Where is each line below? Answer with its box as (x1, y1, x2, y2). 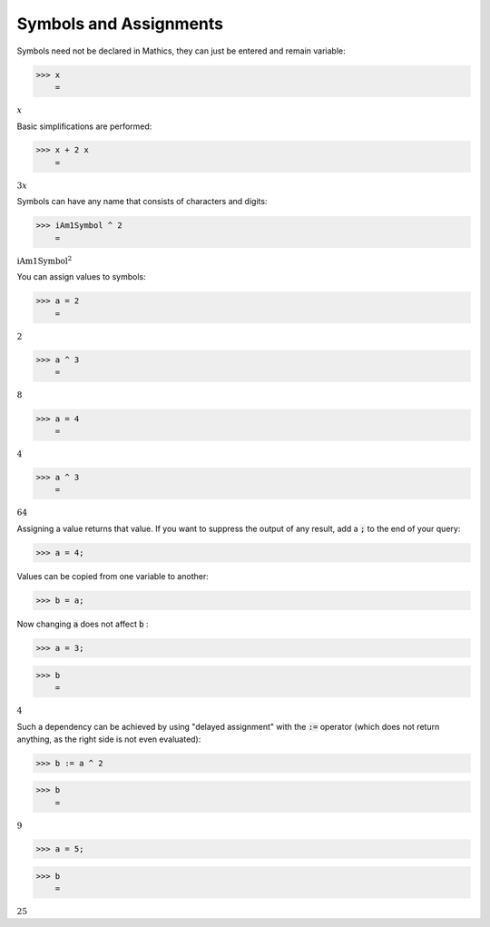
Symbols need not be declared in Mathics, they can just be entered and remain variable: (16, 45, 346, 56)
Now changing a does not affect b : (16, 618, 149, 629)
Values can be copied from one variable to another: (16, 571, 209, 582)
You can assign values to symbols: (16, 271, 146, 282)
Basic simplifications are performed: (16, 121, 152, 132)
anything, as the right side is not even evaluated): (16, 734, 201, 745)
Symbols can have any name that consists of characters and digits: (16, 196, 268, 207)
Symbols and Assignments (16, 14, 224, 34)
